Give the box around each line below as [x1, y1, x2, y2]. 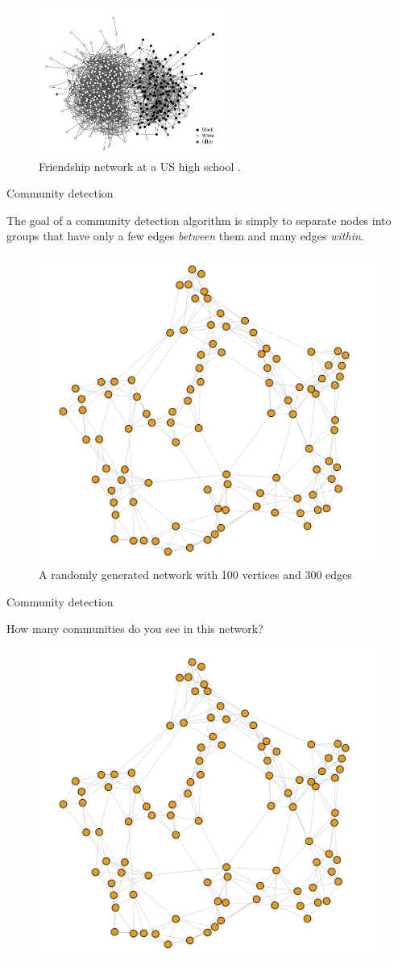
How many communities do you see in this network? [6, 620, 263, 637]
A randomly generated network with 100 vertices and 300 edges [39, 565, 352, 582]
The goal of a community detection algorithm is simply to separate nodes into [6, 211, 392, 228]
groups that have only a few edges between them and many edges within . [6, 227, 364, 244]
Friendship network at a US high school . [39, 157, 241, 174]
